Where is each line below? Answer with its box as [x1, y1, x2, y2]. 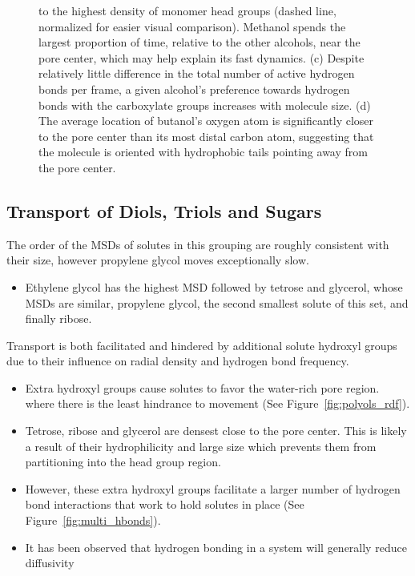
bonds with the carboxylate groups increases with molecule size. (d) [38, 96, 371, 113]
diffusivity [25, 554, 75, 571]
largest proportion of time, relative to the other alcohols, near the [38, 34, 361, 50]
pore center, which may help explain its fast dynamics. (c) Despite [38, 49, 365, 66]
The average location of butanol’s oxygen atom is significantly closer [38, 112, 374, 129]
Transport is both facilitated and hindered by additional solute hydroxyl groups [6, 336, 397, 353]
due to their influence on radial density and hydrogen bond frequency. [6, 352, 349, 369]
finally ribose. [25, 310, 92, 327]
